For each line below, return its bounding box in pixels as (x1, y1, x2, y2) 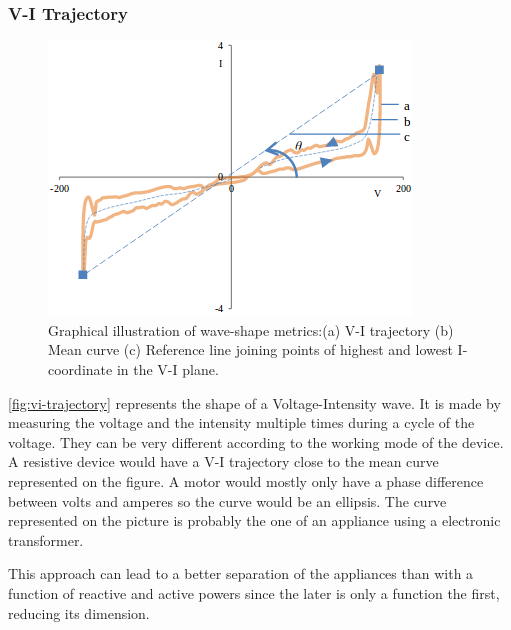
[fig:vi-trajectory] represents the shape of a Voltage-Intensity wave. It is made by (8, 392, 501, 413)
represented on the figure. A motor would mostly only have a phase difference (8, 470, 484, 491)
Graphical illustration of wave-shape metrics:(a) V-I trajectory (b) (48, 319, 454, 340)
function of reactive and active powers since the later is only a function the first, (8, 582, 500, 603)
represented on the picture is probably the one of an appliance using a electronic (8, 510, 501, 531)
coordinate (48, 359, 113, 379)
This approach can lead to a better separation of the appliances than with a (8, 563, 474, 584)
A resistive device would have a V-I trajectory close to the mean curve (8, 451, 439, 472)
